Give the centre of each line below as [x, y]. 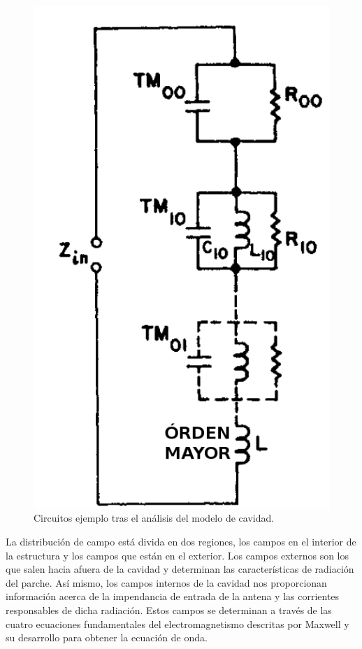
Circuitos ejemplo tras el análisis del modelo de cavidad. [154, 518]
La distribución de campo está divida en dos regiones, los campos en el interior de [181, 541]
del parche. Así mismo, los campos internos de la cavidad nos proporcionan [166, 582]
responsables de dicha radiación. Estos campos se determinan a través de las [169, 609]
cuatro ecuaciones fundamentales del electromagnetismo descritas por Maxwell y [178, 623]
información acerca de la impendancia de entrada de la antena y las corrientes [173, 596]
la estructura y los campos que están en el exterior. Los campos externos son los [178, 555]
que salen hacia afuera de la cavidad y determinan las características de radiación [180, 569]
